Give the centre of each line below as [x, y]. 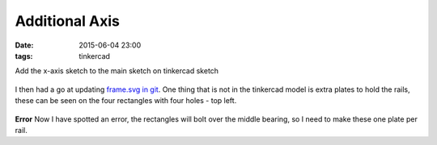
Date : [24, 45]
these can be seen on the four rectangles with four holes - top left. [126, 101]
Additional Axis [68, 21]
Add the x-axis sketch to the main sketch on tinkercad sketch [117, 71]
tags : [24, 56]
